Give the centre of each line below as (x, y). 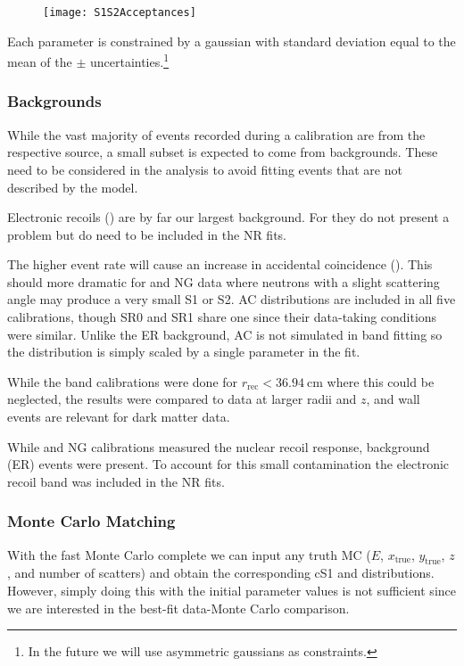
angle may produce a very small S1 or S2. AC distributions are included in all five (232, 299)
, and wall (393, 399)
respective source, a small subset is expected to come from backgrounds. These (223, 152)
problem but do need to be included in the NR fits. (147, 234)
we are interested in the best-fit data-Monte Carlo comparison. (178, 608)
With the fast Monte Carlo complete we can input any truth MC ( (189, 554)
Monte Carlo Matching (91, 521)
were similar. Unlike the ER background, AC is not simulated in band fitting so (225, 334)
